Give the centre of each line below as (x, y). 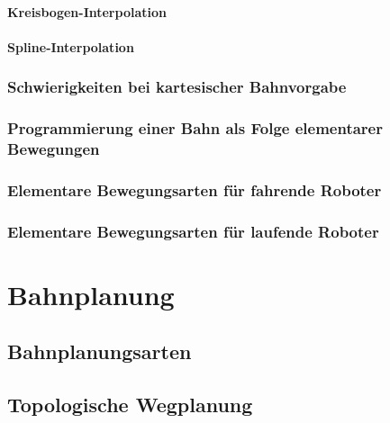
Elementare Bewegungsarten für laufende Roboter (193, 231)
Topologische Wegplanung (130, 405)
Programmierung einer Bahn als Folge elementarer (195, 128)
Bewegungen (54, 149)
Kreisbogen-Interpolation (87, 11)
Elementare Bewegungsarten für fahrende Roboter (195, 189)
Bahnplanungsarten (100, 351)
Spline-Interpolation (71, 46)
